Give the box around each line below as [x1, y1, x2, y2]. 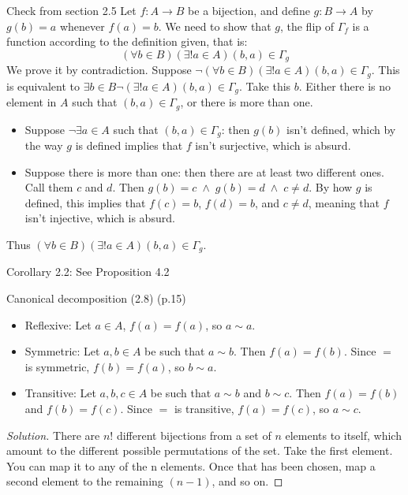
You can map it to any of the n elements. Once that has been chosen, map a [6, 457, 376, 474]
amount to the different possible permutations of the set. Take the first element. [6, 442, 393, 459]
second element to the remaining [6, 473, 163, 489]
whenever [59, 17, 105, 34]
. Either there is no [298, 77, 391, 94]
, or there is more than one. [180, 94, 313, 110]
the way [24, 137, 63, 154]
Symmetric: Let [24, 343, 100, 359]
